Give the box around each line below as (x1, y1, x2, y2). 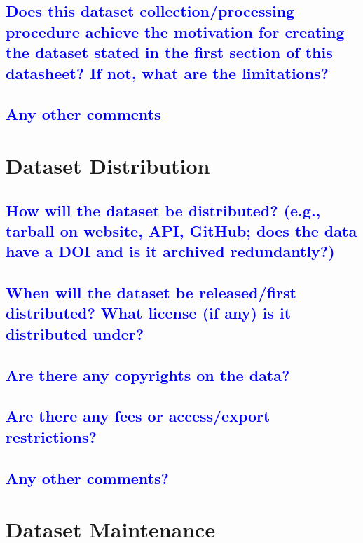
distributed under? (6, 322, 144, 344)
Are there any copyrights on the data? (6, 364, 290, 385)
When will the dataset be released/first (6, 282, 296, 303)
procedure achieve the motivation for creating (6, 20, 345, 42)
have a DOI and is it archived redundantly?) (6, 240, 335, 262)
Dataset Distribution (6, 151, 210, 179)
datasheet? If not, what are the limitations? (6, 62, 329, 83)
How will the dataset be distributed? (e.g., (6, 199, 321, 221)
